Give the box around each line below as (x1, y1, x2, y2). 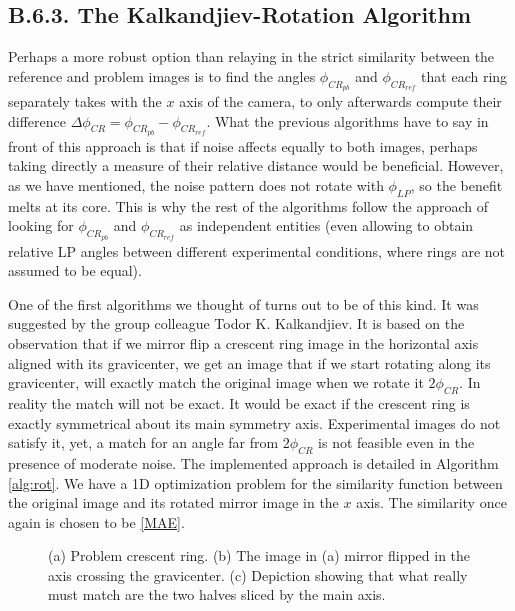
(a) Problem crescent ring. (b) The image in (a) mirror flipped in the (48, 545, 471, 566)
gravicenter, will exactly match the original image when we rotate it (8, 372, 424, 393)
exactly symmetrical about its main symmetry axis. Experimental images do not (8, 412, 501, 433)
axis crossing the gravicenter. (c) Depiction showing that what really (48, 564, 468, 585)
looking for (8, 215, 74, 236)
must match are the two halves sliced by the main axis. (48, 584, 386, 605)
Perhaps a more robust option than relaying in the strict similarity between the (8, 46, 495, 67)
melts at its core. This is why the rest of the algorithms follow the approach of (8, 195, 489, 216)
